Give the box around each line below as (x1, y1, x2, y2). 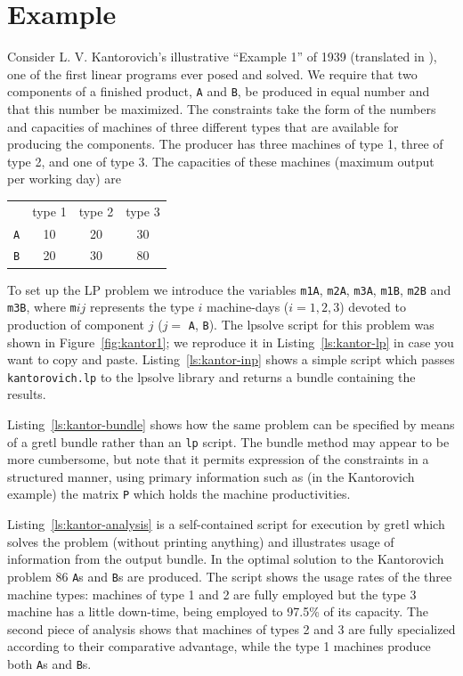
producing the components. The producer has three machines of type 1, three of (7, 134, 443, 153)
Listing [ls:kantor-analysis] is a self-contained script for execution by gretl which (7, 515, 445, 533)
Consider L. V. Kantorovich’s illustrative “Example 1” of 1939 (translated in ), (7, 47, 437, 66)
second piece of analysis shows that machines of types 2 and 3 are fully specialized (7, 619, 456, 638)
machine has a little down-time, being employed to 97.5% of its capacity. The (7, 602, 429, 621)
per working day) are (7, 169, 122, 188)
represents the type (89, 297, 194, 316)
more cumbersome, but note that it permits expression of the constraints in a (7, 450, 429, 468)
